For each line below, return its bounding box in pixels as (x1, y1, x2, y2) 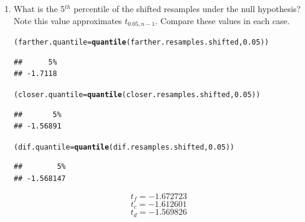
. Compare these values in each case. (155, 14, 290, 27)
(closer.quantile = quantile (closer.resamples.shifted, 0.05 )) (13, 90, 260, 99)
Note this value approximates (13, 14, 122, 27)
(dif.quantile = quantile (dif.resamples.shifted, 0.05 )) (13, 142, 234, 151)
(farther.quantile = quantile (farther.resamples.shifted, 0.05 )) (13, 38, 269, 47)
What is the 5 (13, 2, 65, 14)
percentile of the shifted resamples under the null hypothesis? (73, 2, 301, 14)
